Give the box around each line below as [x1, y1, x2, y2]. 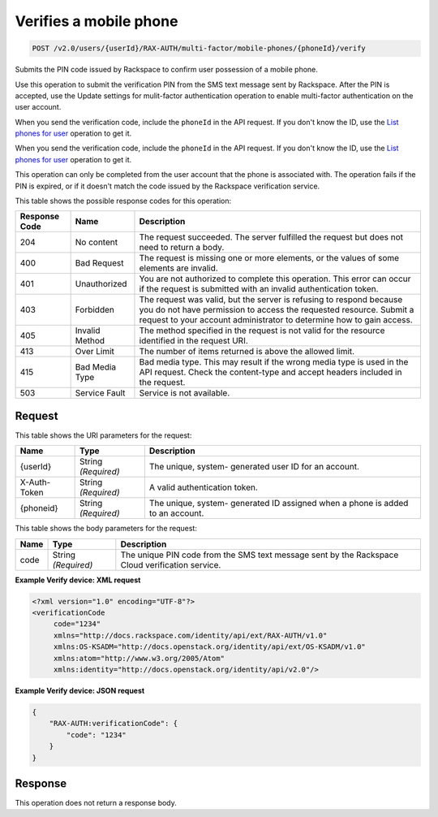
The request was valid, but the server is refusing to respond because [139, 294, 403, 305]
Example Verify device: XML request [15, 575, 141, 585]
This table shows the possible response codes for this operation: [15, 196, 232, 206]
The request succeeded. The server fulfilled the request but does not [139, 231, 404, 243]
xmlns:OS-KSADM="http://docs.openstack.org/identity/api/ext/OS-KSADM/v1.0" [53, 642, 367, 651]
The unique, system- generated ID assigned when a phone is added [148, 498, 409, 509]
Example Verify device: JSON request [15, 686, 145, 696]
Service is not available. [139, 387, 230, 399]
